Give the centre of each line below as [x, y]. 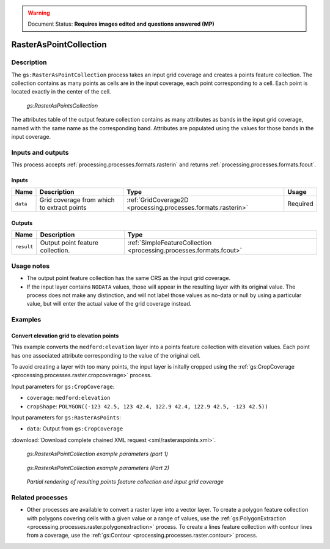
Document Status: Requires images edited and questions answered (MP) [121, 24]
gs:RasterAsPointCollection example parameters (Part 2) [98, 468]
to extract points [63, 208]
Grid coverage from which [77, 200]
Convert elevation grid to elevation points [65, 336]
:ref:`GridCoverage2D [157, 200]
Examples [26, 320]
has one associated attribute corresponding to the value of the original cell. [106, 355]
